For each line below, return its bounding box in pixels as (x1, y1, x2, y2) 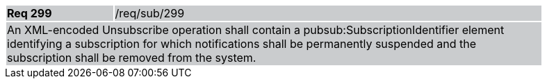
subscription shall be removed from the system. (7, 51, 256, 65)
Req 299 (7, 6, 52, 20)
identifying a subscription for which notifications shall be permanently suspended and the (7, 37, 477, 51)
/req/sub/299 (115, 6, 185, 20)
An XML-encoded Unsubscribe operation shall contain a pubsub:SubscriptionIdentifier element (7, 23, 505, 37)
